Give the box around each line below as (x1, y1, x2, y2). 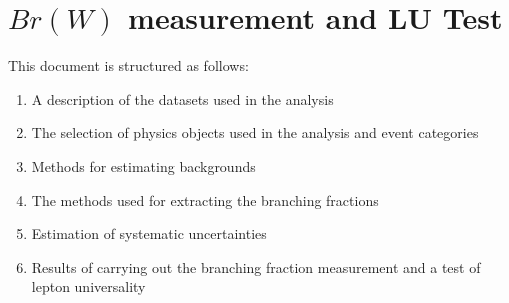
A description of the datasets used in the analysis (31, 88, 334, 109)
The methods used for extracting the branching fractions (31, 189, 379, 210)
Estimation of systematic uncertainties (31, 223, 267, 244)
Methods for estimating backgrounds (31, 155, 256, 176)
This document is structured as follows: (8, 55, 249, 76)
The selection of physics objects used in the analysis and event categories (31, 122, 479, 143)
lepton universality (31, 276, 146, 297)
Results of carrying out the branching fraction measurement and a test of (31, 256, 481, 277)
